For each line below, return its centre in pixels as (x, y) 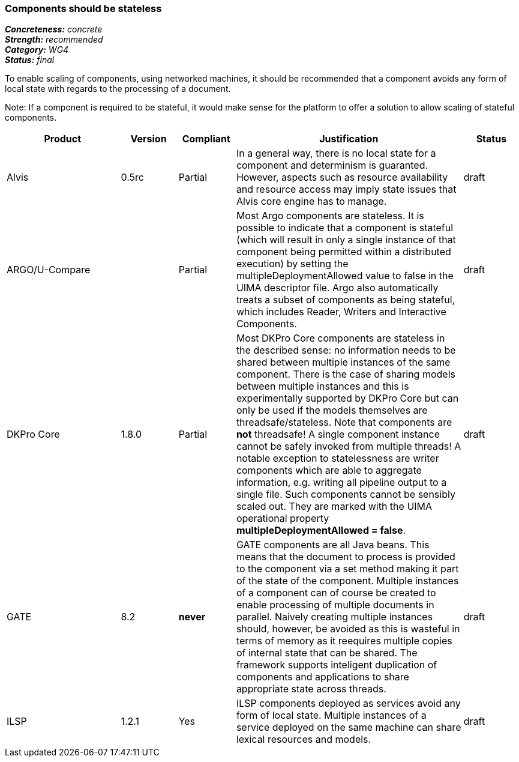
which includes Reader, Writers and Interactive (341, 312)
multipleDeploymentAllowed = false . (321, 531)
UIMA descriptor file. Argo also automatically (337, 288)
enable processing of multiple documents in (335, 605)
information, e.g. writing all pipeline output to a (341, 482)
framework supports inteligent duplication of (337, 665)
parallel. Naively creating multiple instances (334, 617)
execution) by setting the (292, 264)
